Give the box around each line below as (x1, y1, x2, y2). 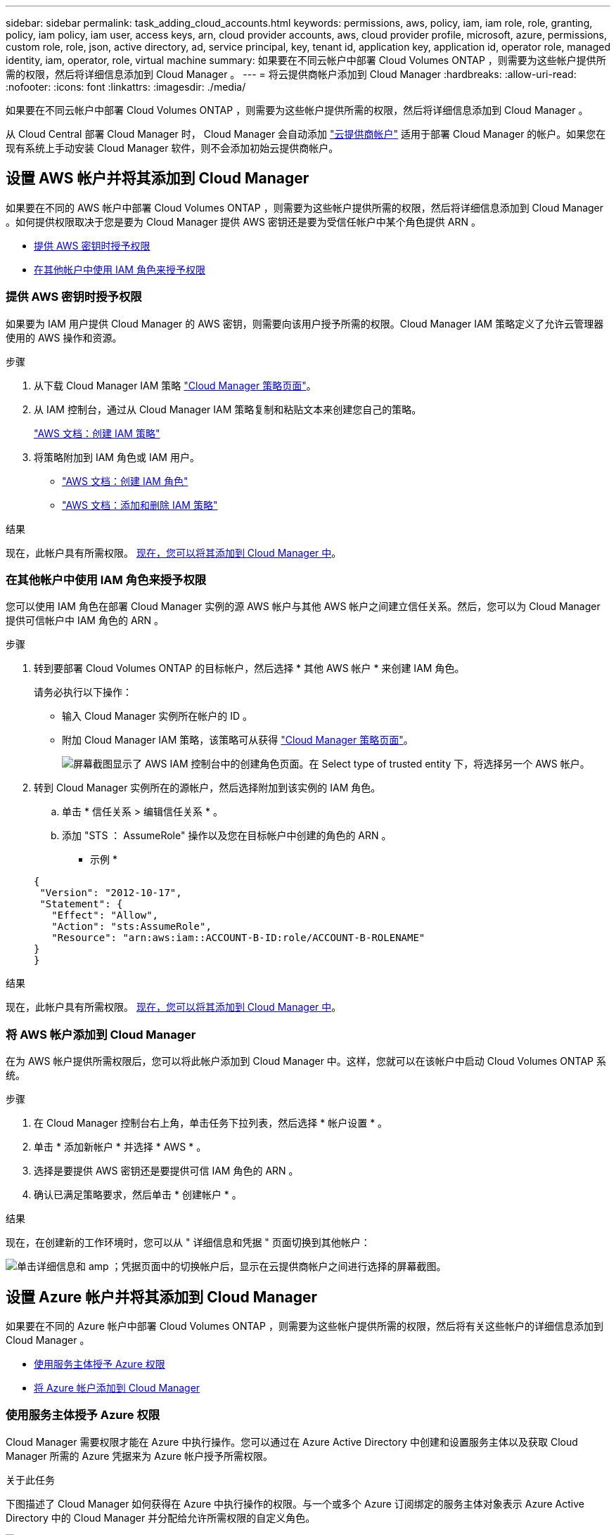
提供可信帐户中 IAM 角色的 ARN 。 (6, 614, 165, 627)
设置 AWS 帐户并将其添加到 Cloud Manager (6, 169, 309, 188)
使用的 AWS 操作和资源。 (6, 331, 122, 344)
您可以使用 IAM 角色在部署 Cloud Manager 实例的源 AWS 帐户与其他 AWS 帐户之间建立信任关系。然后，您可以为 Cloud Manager (6, 600, 601, 613)
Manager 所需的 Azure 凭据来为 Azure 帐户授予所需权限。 (6, 1449, 274, 1462)
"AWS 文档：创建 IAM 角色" (62, 474, 188, 487)
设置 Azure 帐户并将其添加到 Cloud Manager (6, 1288, 317, 1306)
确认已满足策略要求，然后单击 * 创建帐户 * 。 (34, 1189, 242, 1201)
